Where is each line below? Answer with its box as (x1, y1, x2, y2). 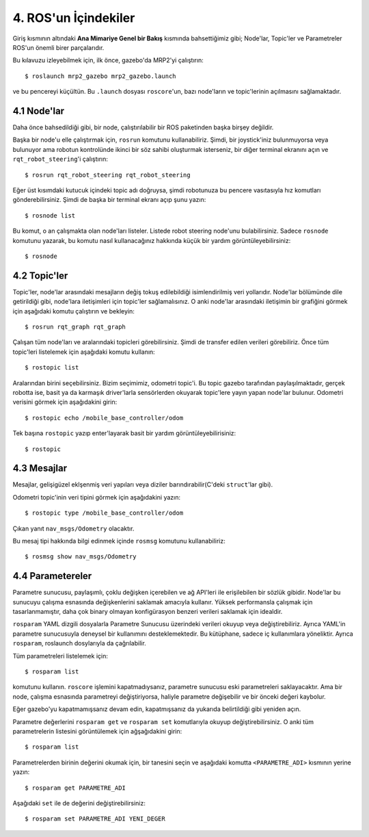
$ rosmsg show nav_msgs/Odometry (25, 553, 137, 561)
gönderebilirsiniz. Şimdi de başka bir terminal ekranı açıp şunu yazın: (12, 196, 206, 204)
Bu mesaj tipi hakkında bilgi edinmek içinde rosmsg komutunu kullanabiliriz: (12, 537, 225, 545)
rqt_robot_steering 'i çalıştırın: (12, 155, 109, 164)
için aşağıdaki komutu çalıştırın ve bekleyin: (12, 307, 135, 315)
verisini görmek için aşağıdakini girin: (12, 398, 118, 407)
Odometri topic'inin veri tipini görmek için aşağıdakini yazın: (12, 493, 181, 501)
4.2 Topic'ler (12, 270, 68, 281)
